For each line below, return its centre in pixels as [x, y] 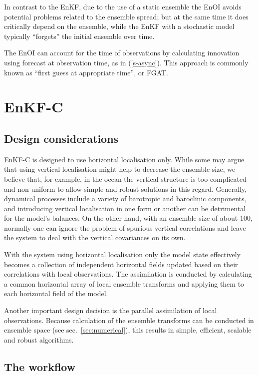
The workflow [40, 366]
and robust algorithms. [39, 339]
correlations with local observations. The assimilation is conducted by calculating [128, 274]
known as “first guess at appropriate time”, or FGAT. [86, 72]
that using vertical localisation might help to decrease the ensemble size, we [120, 169]
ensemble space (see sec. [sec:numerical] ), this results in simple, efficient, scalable [128, 330]
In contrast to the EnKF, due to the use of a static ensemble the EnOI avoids [123, 6]
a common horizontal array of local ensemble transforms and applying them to [124, 283]
